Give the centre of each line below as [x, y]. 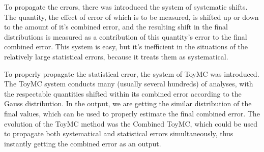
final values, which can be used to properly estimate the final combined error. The [132, 113]
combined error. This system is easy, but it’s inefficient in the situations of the [126, 47]
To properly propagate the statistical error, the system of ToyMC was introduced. [132, 73]
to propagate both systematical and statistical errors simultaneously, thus [119, 133]
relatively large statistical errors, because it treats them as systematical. [116, 56]
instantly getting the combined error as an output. [83, 143]
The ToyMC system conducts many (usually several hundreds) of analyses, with [129, 84]
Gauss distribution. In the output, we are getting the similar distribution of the [128, 103]
